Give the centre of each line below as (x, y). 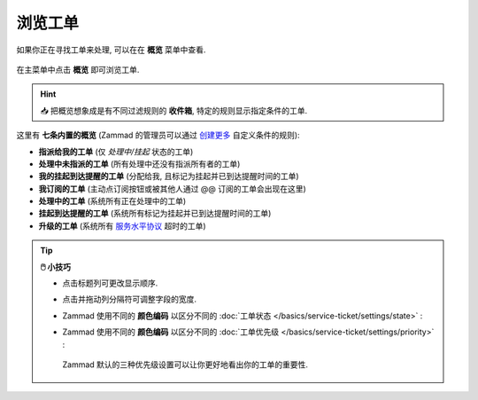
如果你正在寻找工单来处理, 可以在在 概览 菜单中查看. (111, 50)
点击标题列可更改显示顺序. (110, 283)
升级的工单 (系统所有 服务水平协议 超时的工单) (123, 225)
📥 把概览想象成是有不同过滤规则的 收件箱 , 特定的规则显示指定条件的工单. (174, 110)
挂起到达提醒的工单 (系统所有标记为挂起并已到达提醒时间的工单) (155, 214)
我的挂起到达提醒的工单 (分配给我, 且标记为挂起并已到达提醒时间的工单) (169, 176)
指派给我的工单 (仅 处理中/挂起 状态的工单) (116, 152)
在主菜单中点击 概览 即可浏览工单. (78, 69)
